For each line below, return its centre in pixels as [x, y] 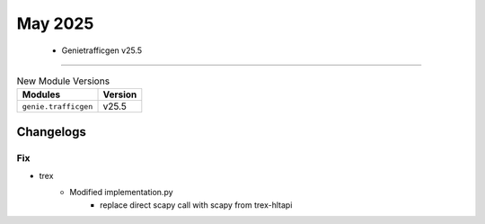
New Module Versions [63, 81]
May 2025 [55, 23]
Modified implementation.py [122, 193]
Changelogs [52, 132]
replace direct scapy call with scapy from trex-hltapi [196, 205]
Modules [41, 94]
